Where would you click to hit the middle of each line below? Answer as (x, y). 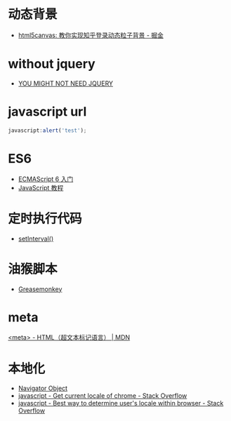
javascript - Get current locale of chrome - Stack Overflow (103, 396)
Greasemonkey (40, 289)
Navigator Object (43, 388)
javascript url (47, 112)
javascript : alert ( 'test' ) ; (47, 131)
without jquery (52, 64)
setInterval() (36, 239)
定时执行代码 (45, 219)
